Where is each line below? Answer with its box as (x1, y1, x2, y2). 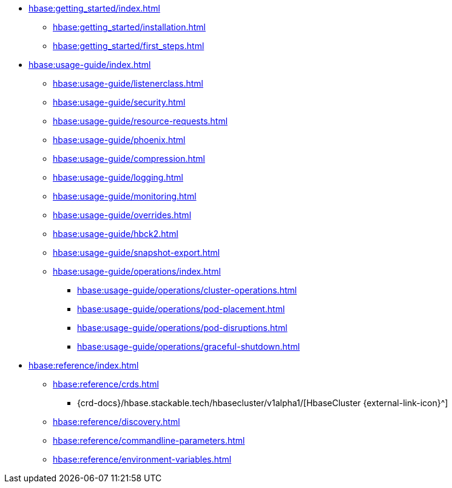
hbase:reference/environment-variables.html (53, 454, 232, 464)
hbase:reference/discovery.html (53, 416, 180, 427)
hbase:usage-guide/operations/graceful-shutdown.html (77, 341, 300, 352)
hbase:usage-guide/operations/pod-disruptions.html (77, 323, 288, 333)
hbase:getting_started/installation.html (53, 22, 206, 32)
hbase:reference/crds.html (53, 379, 159, 389)
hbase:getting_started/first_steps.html (53, 41, 204, 51)
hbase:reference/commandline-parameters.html (53, 435, 245, 446)
